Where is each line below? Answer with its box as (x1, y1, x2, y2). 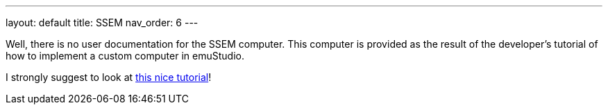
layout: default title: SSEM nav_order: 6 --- (6, 17, 199, 28)
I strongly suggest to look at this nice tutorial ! (6, 71, 212, 83)
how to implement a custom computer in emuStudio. (6, 50, 244, 62)
